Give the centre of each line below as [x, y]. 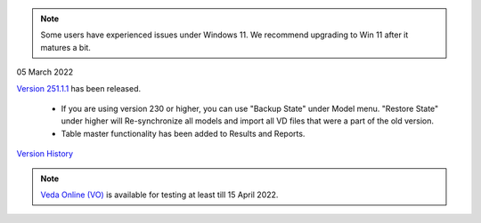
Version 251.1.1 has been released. [79, 88]
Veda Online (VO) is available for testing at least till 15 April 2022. [159, 195]
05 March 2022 [45, 72]
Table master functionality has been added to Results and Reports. [183, 133]
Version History [45, 154]
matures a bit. [65, 47]
